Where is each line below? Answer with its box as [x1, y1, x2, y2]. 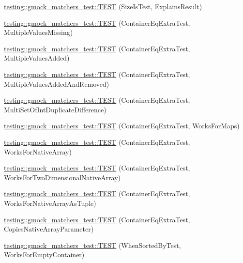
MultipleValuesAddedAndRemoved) [4, 78, 109, 89]
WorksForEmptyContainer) [4, 249, 85, 260]
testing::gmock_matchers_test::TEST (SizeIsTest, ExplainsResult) [4, 1, 202, 11]
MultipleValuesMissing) [4, 27, 73, 37]
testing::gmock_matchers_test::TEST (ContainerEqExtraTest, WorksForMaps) [4, 121, 240, 131]
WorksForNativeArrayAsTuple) [4, 198, 96, 208]
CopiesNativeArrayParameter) [4, 224, 94, 234]
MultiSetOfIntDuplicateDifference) [4, 104, 106, 114]
